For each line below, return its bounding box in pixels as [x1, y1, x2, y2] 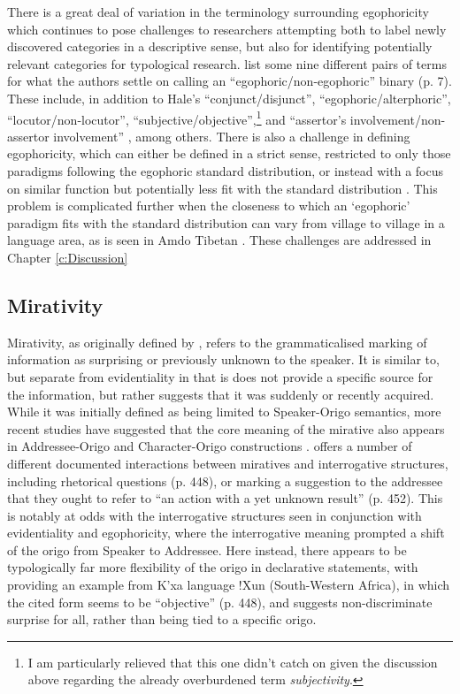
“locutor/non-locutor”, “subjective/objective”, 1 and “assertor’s [7, 107, 347, 128]
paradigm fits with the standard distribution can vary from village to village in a [7, 213, 445, 232]
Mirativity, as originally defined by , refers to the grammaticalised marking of [7, 332, 427, 351]
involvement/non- [349, 110, 446, 128]
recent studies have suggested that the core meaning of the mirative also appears [7, 419, 445, 438]
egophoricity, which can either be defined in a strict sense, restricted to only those [7, 144, 451, 163]
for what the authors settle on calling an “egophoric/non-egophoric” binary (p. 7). [7, 72, 452, 90]
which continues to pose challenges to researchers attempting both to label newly [7, 19, 447, 38]
